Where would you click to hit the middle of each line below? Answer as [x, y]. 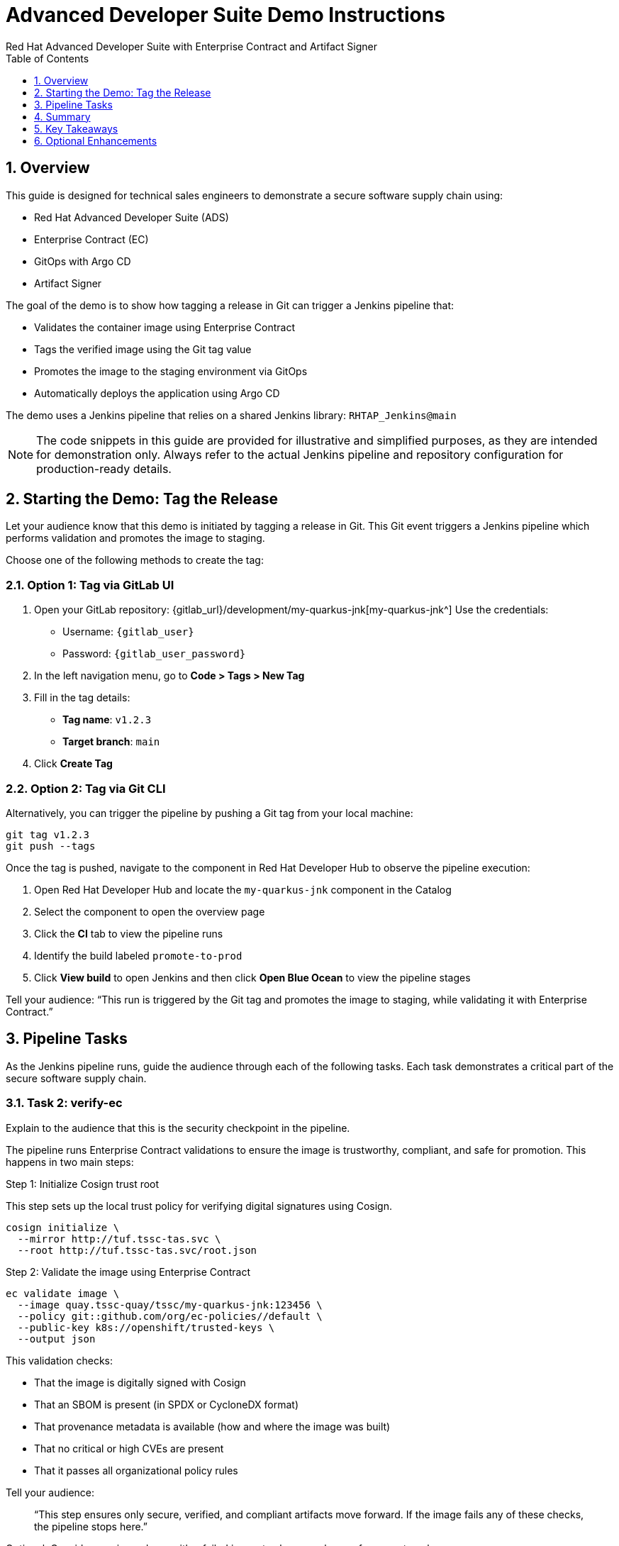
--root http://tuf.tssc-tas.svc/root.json [137, 1250]
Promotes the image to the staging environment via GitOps [171, 371]
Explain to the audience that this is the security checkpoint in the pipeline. [178, 1128]
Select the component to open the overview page [150, 911]
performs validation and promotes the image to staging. [135, 538]
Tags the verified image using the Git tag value [143, 349]
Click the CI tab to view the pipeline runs [129, 933]
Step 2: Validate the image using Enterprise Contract [128, 1272]
